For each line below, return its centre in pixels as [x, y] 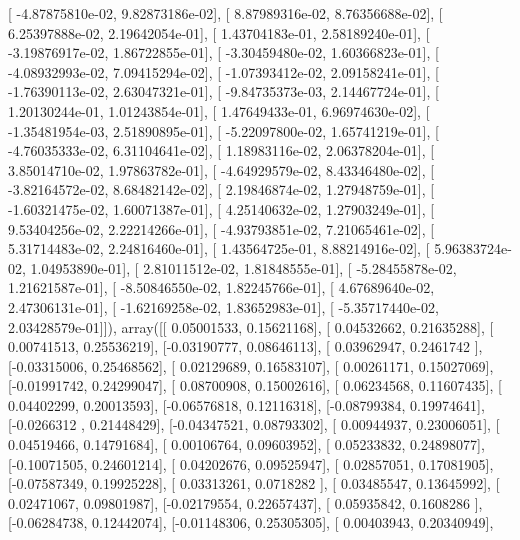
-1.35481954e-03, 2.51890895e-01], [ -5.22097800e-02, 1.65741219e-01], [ [223, 130]
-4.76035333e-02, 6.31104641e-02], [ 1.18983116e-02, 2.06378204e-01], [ [221, 150]
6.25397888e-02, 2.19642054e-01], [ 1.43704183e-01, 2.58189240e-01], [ [219, 32]
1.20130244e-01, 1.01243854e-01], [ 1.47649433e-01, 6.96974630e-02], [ [219, 110]
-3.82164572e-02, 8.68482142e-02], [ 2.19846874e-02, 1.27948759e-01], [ [221, 189]
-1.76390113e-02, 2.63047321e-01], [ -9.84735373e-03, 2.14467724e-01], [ [223, 91]
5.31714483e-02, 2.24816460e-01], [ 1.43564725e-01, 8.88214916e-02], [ [219, 248]
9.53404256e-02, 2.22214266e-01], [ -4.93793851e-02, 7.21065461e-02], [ [221, 228]
